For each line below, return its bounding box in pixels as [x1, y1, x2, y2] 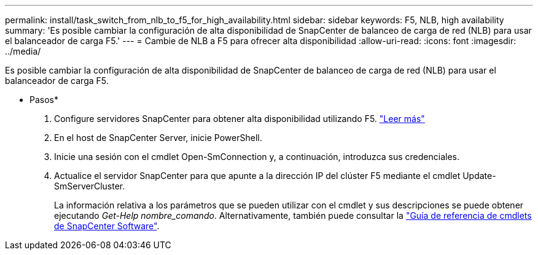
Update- [462, 170, 496, 181]
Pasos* [29, 94, 58, 105]
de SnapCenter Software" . [54, 221, 160, 231]
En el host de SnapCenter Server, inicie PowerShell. [54, 132, 262, 143]
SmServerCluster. [54, 181, 125, 191]
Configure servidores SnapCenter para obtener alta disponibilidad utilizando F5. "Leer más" [54, 113, 425, 124]
